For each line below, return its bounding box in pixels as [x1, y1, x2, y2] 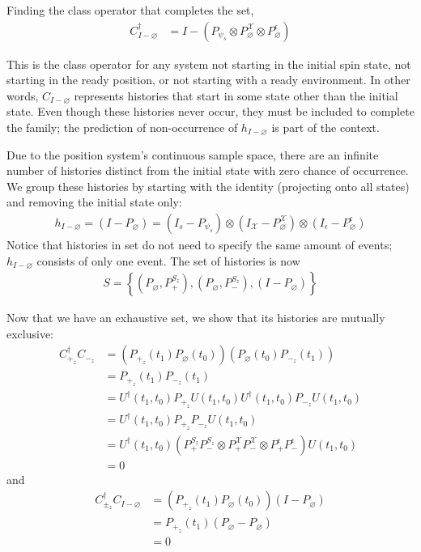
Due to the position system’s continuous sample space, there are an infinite [6, 146, 379, 163]
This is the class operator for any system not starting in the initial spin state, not [6, 55, 411, 72]
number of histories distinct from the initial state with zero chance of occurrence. [6, 162, 409, 179]
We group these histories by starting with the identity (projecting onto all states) [6, 177, 410, 194]
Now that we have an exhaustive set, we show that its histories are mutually [6, 309, 385, 326]
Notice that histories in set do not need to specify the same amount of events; [6, 236, 393, 253]
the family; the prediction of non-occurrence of [6, 119, 238, 135]
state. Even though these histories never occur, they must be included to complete [6, 103, 415, 120]
